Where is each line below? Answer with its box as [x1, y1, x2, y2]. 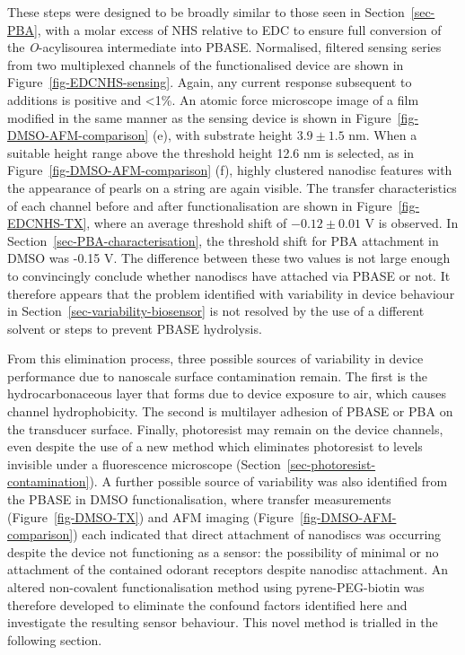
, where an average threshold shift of [86, 214, 287, 232]
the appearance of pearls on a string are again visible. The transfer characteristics [7, 178, 457, 196]
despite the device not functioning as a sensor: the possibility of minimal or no [7, 542, 439, 561]
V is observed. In [364, 214, 459, 232]
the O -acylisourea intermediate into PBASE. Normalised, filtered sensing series [7, 38, 442, 57]
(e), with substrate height [152, 126, 294, 144]
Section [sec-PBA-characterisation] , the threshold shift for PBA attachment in [7, 231, 439, 249]
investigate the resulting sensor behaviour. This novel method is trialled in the [7, 613, 438, 632]
